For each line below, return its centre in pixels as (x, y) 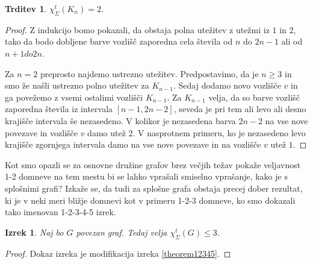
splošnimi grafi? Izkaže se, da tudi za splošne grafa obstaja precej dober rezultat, (154, 188)
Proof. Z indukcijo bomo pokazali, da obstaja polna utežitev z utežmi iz (137, 29)
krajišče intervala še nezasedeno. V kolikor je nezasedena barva (120, 120)
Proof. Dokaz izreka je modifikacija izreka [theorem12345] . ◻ (118, 253)
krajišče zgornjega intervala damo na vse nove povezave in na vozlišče (133, 144)
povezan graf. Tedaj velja (122, 232)
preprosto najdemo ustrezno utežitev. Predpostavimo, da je (149, 73)
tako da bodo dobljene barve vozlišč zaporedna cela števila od (119, 41)
